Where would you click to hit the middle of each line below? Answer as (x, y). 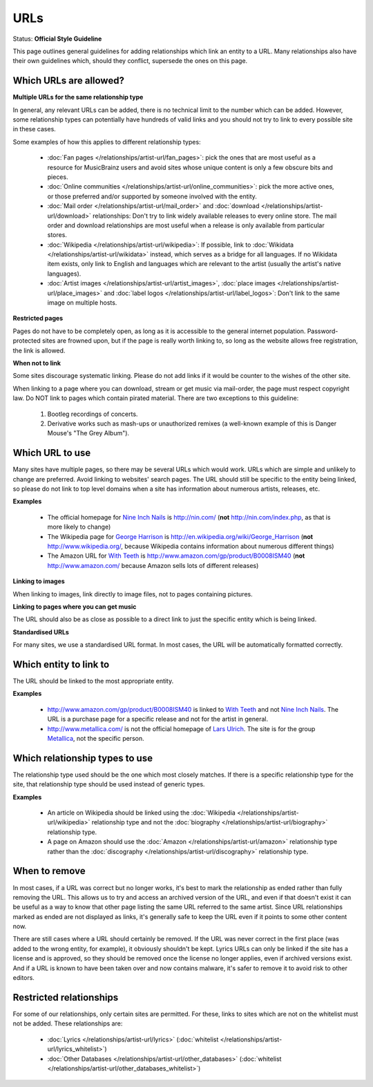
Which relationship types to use (83, 758)
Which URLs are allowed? (68, 81)
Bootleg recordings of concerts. (93, 414)
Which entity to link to (61, 664)
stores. (57, 235)
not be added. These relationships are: (68, 1023)
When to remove (49, 871)
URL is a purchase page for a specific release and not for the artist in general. (158, 719)
